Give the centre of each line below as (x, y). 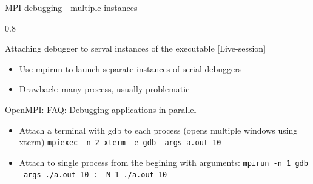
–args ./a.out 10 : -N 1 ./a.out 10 (93, 175)
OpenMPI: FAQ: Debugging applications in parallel (101, 109)
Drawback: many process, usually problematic (104, 89)
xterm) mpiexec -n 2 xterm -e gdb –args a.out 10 (120, 142)
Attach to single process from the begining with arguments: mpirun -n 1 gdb (163, 162)
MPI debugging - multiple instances (71, 7)
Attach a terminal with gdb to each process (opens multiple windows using (158, 130)
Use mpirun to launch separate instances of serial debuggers (130, 68)
